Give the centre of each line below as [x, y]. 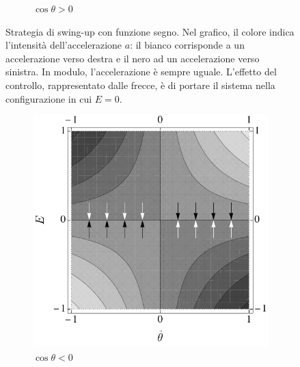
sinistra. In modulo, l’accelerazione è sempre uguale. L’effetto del [141, 72]
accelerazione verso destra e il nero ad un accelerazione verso [133, 58]
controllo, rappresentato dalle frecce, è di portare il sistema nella [140, 85]
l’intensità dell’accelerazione [64, 45]
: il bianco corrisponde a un [187, 45]
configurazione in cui [49, 98]
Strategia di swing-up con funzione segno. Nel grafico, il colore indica [150, 31]
